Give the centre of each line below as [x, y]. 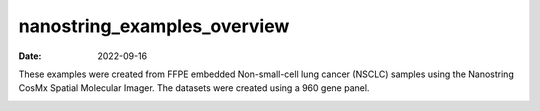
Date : [30, 56]
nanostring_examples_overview [154, 26]
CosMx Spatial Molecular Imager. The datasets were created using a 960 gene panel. [194, 88]
